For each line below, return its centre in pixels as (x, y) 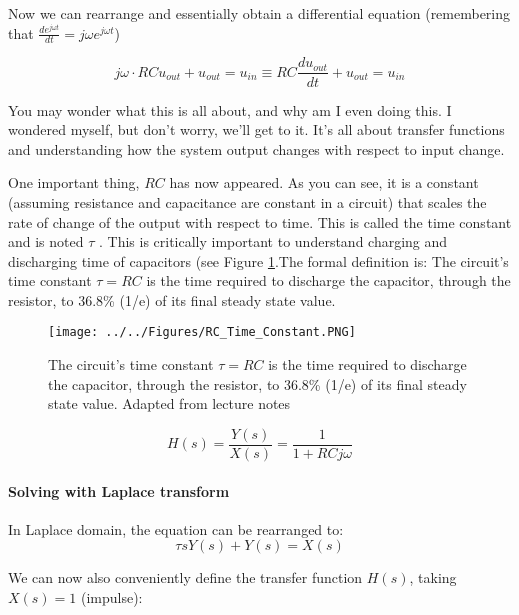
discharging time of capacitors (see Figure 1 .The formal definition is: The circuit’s (258, 260)
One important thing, (74, 182)
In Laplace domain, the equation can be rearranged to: (176, 528)
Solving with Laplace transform (119, 490)
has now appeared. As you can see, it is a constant (324, 182)
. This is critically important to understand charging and (273, 241)
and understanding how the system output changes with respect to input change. (256, 148)
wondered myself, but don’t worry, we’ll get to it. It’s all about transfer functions (256, 129)
